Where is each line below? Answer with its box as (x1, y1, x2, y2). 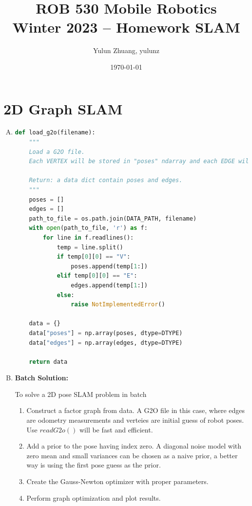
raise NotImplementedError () (71, 301, 165, 308)
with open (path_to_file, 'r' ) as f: (29, 225, 148, 232)
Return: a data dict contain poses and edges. (29, 177, 183, 184)
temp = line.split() (57, 244, 123, 251)
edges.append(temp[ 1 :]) (71, 281, 148, 289)
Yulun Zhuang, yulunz (93, 45, 160, 56)
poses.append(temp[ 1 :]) (71, 262, 148, 270)
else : (57, 291, 75, 299)
